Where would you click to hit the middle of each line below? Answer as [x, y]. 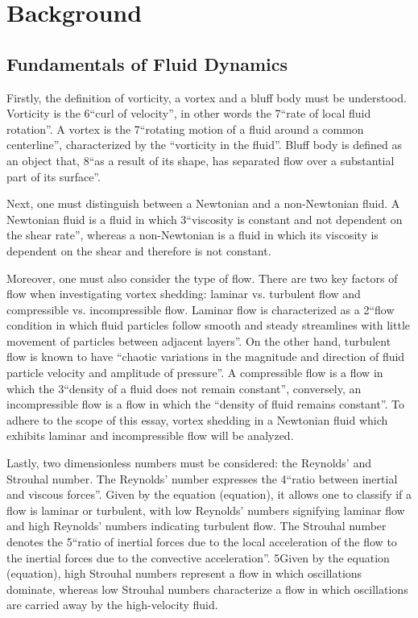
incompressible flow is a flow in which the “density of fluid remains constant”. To [206, 404]
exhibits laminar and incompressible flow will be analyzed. [150, 436]
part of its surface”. [54, 176]
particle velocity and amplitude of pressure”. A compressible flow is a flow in [195, 373]
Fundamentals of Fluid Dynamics [147, 63]
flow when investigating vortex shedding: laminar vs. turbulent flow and [184, 294]
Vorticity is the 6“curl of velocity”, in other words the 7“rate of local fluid [189, 113]
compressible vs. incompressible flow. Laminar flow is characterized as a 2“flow [201, 309]
